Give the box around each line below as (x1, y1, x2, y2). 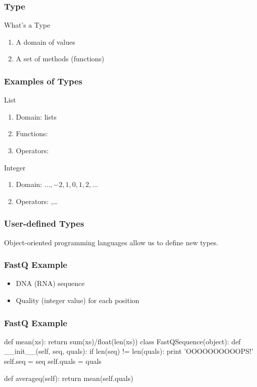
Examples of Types (4, 74, 83, 87)
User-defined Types (4, 217, 84, 230)
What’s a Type (4, 20, 50, 30)
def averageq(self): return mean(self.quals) (4, 372, 134, 383)
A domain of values (16, 36, 75, 47)
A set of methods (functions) (16, 53, 104, 64)
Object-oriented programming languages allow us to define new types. (4, 237, 218, 247)
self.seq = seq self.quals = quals (4, 356, 102, 366)
